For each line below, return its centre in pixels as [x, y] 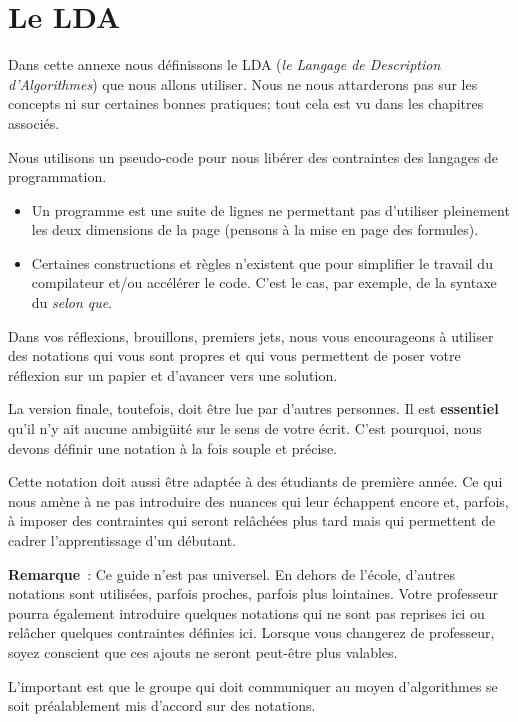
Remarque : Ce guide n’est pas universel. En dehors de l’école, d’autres [231, 573]
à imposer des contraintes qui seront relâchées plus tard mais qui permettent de [252, 520]
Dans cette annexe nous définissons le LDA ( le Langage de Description [224, 64]
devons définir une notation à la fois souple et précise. [172, 447]
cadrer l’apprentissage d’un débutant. [122, 540]
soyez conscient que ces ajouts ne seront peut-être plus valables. [203, 651]
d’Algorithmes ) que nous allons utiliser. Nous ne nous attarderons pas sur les [243, 83]
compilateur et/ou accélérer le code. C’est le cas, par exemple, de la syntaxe [264, 282]
